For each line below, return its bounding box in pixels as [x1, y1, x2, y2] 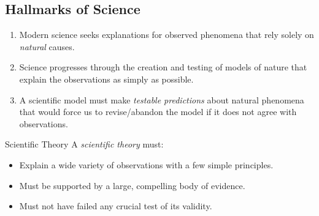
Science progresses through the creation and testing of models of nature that [19, 61, 307, 73]
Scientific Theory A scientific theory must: [5, 138, 164, 151]
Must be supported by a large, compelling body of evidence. [19, 179, 245, 192]
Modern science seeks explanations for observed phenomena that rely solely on [19, 28, 314, 41]
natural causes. [19, 40, 75, 53]
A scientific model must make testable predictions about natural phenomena [19, 93, 304, 106]
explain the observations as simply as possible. [19, 72, 194, 85]
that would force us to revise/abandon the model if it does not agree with [19, 105, 297, 118]
